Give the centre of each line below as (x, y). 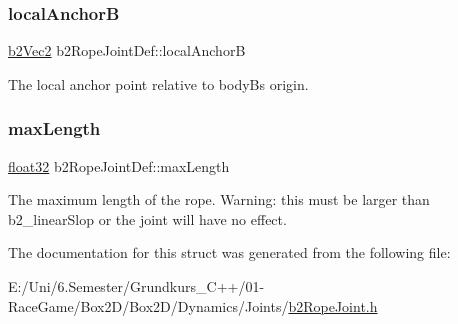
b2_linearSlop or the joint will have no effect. (147, 218)
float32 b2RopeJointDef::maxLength (119, 165)
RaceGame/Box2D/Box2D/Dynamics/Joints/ (148, 305)
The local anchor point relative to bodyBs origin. (158, 83)
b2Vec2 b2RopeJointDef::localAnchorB (127, 50)
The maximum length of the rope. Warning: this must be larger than (219, 199)
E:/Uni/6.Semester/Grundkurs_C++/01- (136, 286)
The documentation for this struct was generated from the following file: (229, 252)
